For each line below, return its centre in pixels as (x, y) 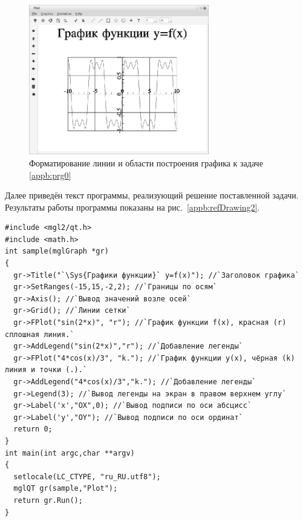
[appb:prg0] (50, 175)
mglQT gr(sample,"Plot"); (66, 489)
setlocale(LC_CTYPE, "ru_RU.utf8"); (87, 477)
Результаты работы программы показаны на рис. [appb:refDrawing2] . (132, 207)
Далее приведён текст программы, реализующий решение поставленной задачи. (152, 195)
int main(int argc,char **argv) (70, 453)
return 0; (33, 429)
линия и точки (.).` (46, 370)
